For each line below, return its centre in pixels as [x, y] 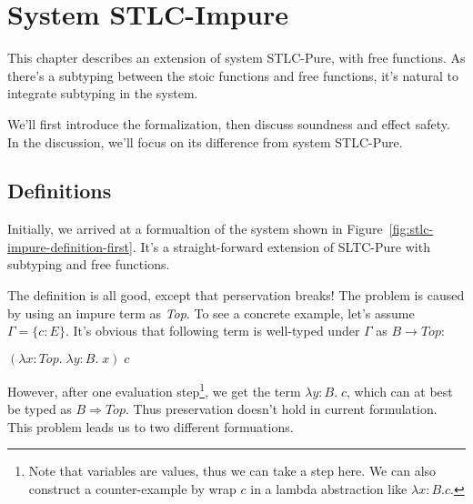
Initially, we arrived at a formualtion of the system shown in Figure [195, 229]
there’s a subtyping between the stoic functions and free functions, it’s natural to [233, 75]
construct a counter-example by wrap [132, 488]
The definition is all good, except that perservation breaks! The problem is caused [236, 295]
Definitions [60, 191]
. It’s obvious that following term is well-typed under [212, 331]
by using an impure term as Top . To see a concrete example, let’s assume [211, 312]
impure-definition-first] [70, 246]
